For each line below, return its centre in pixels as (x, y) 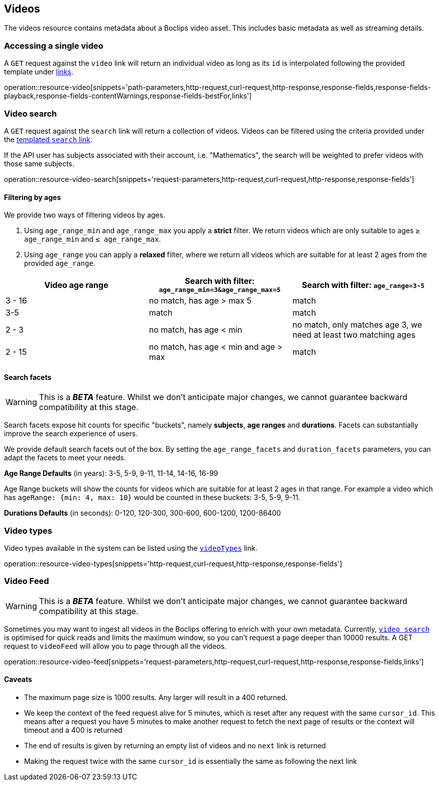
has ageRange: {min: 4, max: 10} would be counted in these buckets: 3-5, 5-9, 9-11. (152, 498)
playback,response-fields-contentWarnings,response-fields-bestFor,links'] (128, 96)
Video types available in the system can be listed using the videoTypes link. (131, 548)
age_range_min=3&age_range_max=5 (220, 290)
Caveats (18, 679)
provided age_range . (60, 263)
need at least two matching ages (354, 335)
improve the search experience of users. (71, 434)
